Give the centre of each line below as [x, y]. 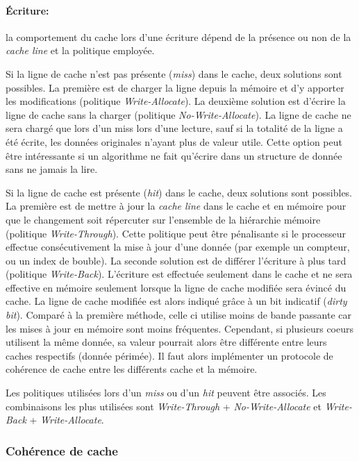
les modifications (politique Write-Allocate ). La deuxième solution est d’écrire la [176, 101]
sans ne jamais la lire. [52, 169]
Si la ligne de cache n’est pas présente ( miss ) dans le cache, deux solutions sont [174, 73]
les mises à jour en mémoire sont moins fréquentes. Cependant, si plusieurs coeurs [180, 328]
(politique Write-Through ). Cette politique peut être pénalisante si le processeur [176, 233]
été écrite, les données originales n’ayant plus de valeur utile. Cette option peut [174, 141]
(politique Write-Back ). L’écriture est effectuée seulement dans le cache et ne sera [179, 274]
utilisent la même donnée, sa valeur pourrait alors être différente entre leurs [166, 342]
